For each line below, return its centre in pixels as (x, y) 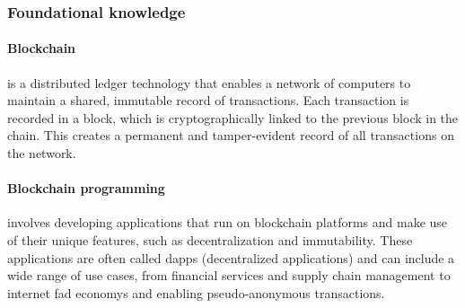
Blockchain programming (86, 188)
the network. (42, 153)
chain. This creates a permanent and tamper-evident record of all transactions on (231, 135)
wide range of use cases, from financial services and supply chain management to (229, 275)
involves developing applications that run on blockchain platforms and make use (228, 222)
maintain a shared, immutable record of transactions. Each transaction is (208, 100)
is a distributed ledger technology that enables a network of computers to (209, 82)
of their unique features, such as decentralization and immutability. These (210, 240)
